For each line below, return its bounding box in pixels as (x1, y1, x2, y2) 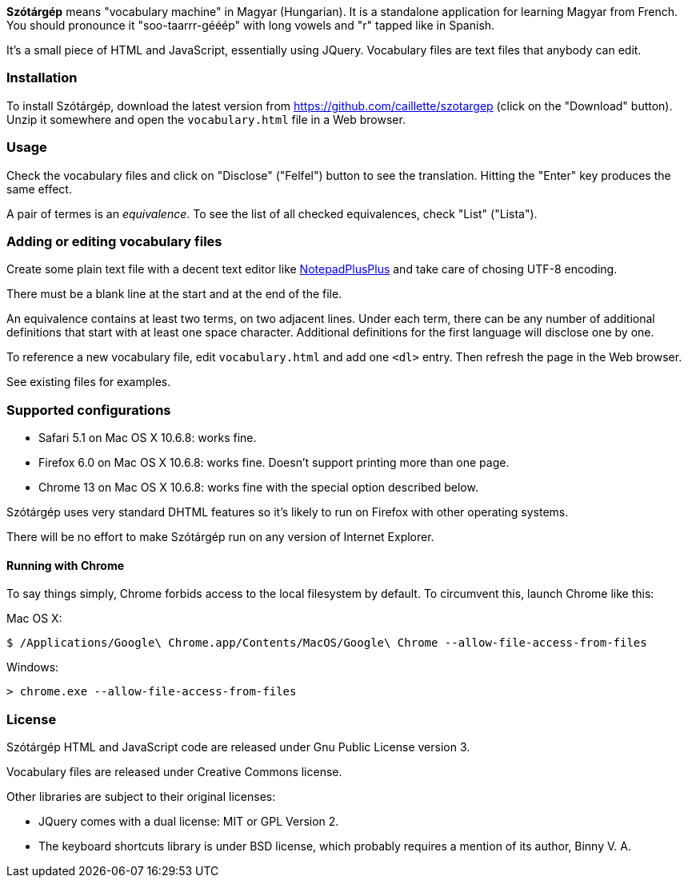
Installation (6, 70, 78, 86)
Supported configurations (6, 401, 171, 418)
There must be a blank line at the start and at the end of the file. (6, 287, 342, 301)
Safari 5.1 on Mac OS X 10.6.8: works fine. (38, 431, 257, 444)
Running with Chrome (6, 558, 125, 572)
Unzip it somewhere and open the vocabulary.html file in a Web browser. (6, 112, 406, 126)
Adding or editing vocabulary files (6, 233, 222, 249)
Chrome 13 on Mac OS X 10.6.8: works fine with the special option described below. (38, 480, 478, 494)
